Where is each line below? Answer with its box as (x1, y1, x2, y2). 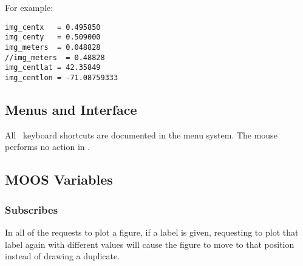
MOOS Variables (5, 170, 113, 189)
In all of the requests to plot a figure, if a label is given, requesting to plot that (5, 225, 299, 238)
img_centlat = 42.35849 (5, 63, 101, 72)
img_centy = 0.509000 (5, 33, 101, 42)
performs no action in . (5, 140, 90, 153)
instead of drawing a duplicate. (5, 250, 120, 262)
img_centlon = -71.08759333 (5, 73, 118, 82)
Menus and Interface (5, 100, 137, 118)
